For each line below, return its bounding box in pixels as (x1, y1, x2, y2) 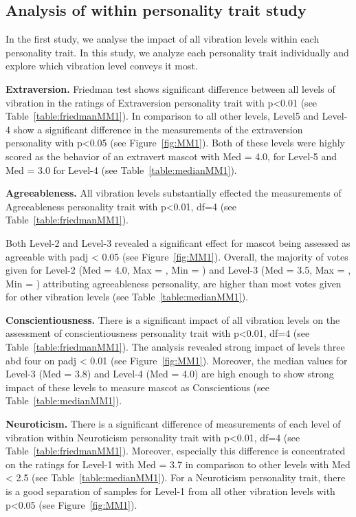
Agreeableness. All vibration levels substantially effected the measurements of (5, 186, 342, 200)
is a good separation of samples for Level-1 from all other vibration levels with (5, 484, 335, 498)
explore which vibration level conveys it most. (5, 58, 198, 73)
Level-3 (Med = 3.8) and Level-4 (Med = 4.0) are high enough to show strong (5, 366, 334, 381)
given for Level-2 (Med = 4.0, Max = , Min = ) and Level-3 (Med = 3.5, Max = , (5, 263, 351, 277)
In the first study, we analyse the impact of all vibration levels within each (5, 32, 320, 46)
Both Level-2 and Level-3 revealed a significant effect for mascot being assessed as (5, 235, 351, 250)
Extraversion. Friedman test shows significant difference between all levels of (5, 81, 335, 96)
